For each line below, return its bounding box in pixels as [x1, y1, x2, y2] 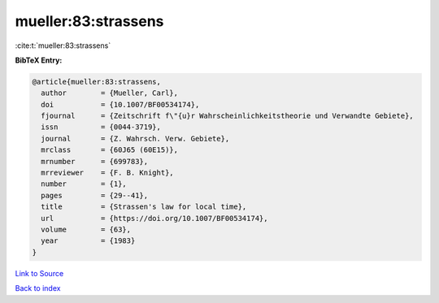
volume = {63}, [41, 225, 132, 234]
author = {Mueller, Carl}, [41, 89, 179, 97]
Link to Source [15, 268, 64, 278]
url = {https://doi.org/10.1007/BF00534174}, [41, 214, 268, 223]
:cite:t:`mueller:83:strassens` [15, 41, 111, 50]
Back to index [15, 284, 61, 293]
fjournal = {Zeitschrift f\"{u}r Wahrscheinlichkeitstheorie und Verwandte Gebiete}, [41, 111, 414, 121]
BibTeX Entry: [15, 55, 63, 65]
